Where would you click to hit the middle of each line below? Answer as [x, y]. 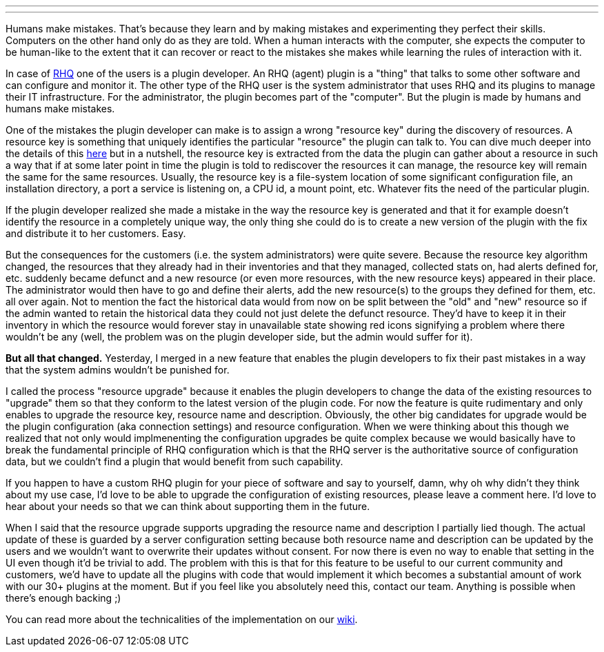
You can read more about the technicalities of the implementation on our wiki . [182, 619]
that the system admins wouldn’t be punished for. [118, 370]
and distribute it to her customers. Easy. [96, 233]
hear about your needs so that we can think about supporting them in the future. [188, 506]
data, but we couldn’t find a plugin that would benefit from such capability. [174, 461]
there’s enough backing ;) [63, 598]
